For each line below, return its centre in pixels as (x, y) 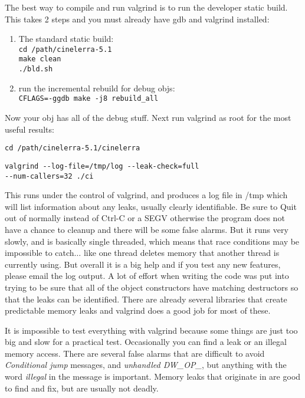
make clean (40, 59)
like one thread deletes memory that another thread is (181, 253)
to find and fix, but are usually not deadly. (82, 388)
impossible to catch (40, 253)
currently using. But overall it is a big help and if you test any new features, (143, 264)
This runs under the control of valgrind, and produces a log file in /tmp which (146, 195)
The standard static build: (66, 39)
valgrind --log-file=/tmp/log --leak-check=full (102, 166)
